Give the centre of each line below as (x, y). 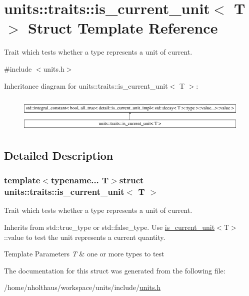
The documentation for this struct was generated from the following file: (115, 270)
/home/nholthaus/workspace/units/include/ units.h (82, 287)
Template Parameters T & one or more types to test (84, 254)
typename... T (80, 180)
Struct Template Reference (123, 28)
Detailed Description (59, 155)
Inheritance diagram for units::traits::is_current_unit (86, 85)
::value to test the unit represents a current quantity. (85, 237)
